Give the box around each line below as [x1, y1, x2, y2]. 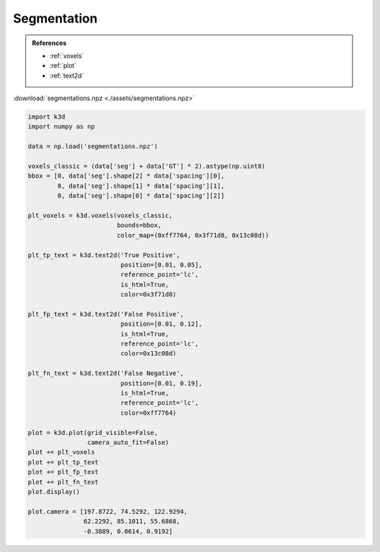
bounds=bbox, [116, 221, 162, 229]
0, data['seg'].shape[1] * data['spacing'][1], [57, 182, 225, 190]
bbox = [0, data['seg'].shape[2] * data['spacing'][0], [27, 172, 225, 180]
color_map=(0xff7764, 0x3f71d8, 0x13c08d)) [116, 231, 270, 239]
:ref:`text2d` [49, 71, 84, 80]
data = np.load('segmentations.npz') [27, 142, 158, 151]
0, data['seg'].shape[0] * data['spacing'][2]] [57, 192, 225, 200]
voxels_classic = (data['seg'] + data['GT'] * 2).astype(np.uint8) [27, 162, 266, 171]
